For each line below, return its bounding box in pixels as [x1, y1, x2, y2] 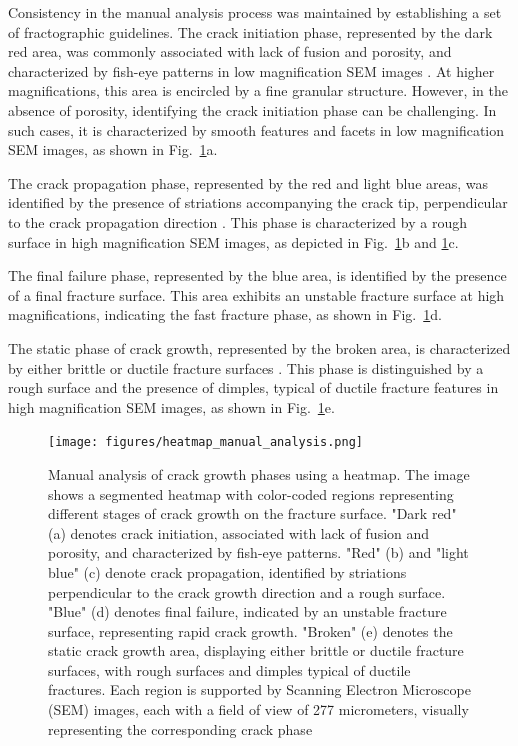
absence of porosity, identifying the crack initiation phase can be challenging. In [8, 99, 497, 120]
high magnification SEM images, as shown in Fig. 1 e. [8, 396, 335, 417]
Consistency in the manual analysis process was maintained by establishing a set [8, 2, 502, 22]
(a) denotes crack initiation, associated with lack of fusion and [48, 522, 430, 543]
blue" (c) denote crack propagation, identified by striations [48, 561, 407, 582]
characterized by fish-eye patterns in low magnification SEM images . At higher [8, 60, 495, 81]
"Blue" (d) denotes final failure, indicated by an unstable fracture [48, 601, 447, 622]
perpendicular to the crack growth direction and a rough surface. [48, 581, 446, 602]
